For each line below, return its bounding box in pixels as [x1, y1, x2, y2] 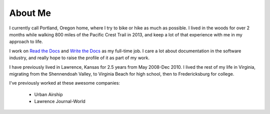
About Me [9, 7, 51, 18]
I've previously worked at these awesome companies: [9, 80, 120, 86]
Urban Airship [34, 91, 63, 97]
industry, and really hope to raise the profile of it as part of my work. [9, 55, 150, 61]
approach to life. [9, 39, 43, 45]
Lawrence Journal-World [34, 99, 86, 105]
